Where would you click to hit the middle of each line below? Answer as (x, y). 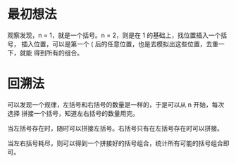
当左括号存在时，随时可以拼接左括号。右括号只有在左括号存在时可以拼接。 (115, 128)
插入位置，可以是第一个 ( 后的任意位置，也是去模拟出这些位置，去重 (119, 44)
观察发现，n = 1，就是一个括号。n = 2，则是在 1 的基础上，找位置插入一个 (114, 35)
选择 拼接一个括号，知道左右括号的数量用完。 (73, 113)
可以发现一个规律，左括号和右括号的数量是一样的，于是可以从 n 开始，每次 (116, 104)
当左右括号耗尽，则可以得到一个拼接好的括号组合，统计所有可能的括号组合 (115, 143)
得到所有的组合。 (58, 53)
